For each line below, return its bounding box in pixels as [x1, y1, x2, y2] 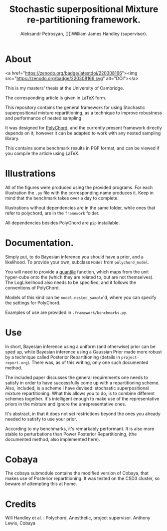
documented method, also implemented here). [5, 436, 101, 442]
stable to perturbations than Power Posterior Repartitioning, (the [5, 431, 137, 437]
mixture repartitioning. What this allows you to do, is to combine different [5, 390, 155, 396]
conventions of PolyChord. [5, 284, 60, 290]
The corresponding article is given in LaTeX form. [5, 94, 106, 100]
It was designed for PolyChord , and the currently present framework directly [5, 124, 162, 130]
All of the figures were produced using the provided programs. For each [5, 184, 153, 190]
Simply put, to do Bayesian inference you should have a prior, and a [5, 253, 144, 259]
